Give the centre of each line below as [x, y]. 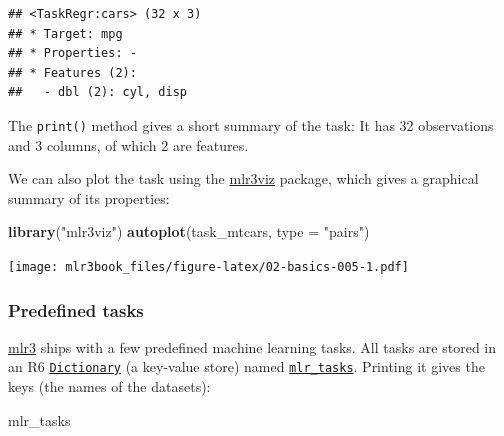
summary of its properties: [89, 197]
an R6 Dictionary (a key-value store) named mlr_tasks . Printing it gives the [246, 366]
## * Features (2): [72, 72]
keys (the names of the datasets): [109, 386]
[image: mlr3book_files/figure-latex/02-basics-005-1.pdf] [208, 267]
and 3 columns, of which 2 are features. [128, 144]
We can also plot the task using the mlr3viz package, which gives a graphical [243, 178]
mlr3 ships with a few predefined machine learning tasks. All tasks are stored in [252, 346]
